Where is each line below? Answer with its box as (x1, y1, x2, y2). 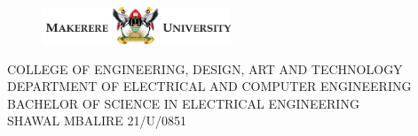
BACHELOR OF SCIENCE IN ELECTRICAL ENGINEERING (7, 94, 359, 112)
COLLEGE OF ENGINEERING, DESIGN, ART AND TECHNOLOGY (7, 59, 403, 78)
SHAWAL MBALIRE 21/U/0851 (7, 111, 187, 130)
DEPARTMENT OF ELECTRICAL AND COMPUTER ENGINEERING (7, 77, 412, 95)
